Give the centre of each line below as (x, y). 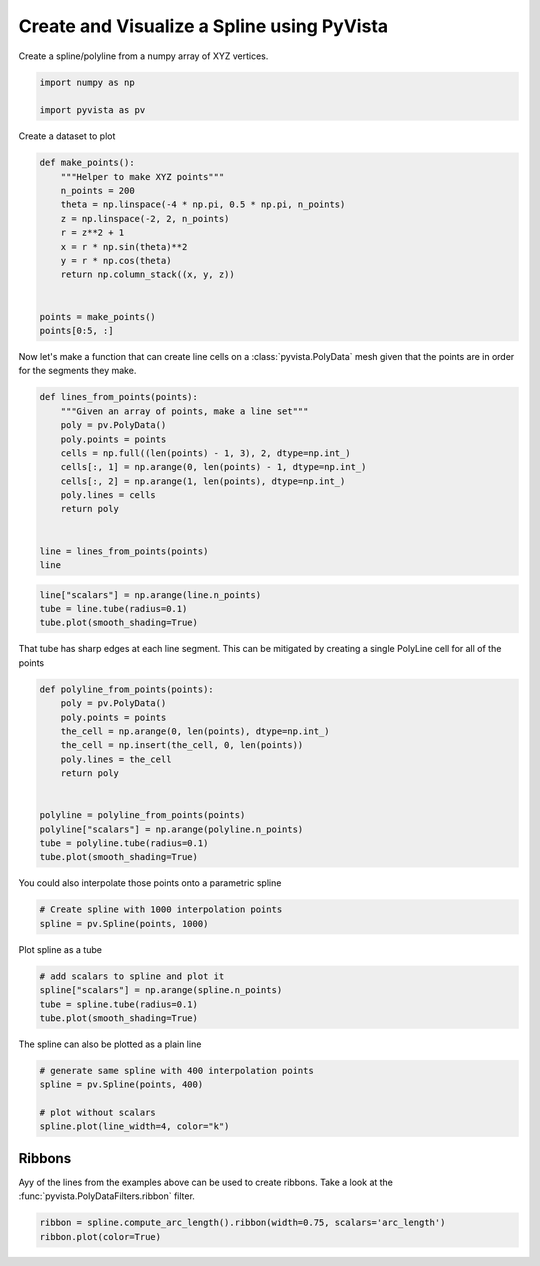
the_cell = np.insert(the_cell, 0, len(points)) (182, 745)
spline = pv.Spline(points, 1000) (124, 923)
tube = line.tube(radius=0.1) (113, 608)
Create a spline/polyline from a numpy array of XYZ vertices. (143, 56)
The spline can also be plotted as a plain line (110, 1044)
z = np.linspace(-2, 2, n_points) (145, 218)
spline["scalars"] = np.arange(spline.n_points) (161, 990)
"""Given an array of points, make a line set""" (184, 411)
